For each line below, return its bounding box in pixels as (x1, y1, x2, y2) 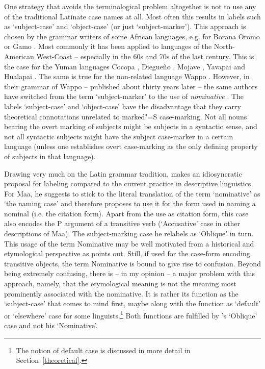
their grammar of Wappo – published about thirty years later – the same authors (4, 81, 258, 91)
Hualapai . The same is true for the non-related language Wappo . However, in (4, 71, 250, 82)
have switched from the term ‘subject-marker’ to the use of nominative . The (4, 91, 244, 102)
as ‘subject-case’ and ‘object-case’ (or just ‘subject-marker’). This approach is (4, 21, 246, 32)
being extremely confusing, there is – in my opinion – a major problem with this (4, 268, 255, 279)
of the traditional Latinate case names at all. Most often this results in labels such (4, 11, 261, 21)
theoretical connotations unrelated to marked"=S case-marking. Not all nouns (4, 111, 247, 121)
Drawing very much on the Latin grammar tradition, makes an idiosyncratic (4, 168, 242, 179)
